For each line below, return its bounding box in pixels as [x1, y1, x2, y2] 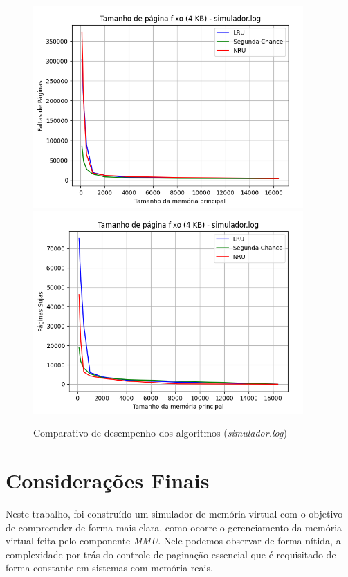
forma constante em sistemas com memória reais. [6, 560, 213, 575]
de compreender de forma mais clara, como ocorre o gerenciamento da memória [6, 520, 342, 534]
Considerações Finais [6, 466, 210, 495]
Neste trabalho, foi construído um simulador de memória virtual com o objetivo [6, 506, 343, 520]
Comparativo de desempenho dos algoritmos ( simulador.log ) [33, 425, 287, 440]
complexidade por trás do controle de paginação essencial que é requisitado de [6, 547, 336, 561]
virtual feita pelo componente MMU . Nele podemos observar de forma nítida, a [6, 533, 341, 548]
